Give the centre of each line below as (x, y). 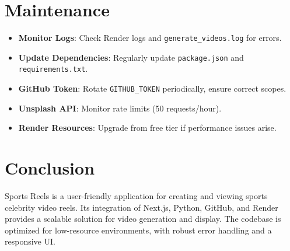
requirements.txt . (53, 69)
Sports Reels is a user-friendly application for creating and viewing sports (136, 196)
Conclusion (50, 168)
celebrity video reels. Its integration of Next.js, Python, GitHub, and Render (141, 207)
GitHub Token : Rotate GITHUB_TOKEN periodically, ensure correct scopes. (152, 88)
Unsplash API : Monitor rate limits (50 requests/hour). (120, 108)
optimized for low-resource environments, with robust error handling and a (138, 230)
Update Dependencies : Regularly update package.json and (131, 57)
